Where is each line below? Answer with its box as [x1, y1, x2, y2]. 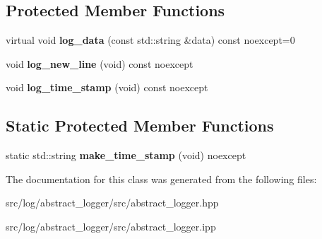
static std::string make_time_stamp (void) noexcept [6, 148, 246, 163]
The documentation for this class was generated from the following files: [6, 171, 317, 186]
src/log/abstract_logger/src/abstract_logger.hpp [6, 195, 219, 210]
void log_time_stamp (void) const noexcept [6, 80, 208, 95]
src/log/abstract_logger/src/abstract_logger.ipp [6, 218, 216, 233]
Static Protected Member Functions [6, 115, 274, 136]
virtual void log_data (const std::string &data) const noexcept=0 [6, 33, 295, 47]
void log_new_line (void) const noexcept [6, 56, 193, 71]
